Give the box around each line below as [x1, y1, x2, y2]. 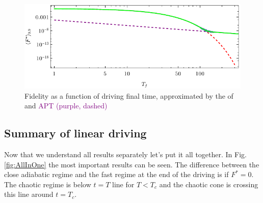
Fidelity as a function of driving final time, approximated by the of [24, 90, 233, 101]
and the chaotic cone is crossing [159, 179, 258, 189]
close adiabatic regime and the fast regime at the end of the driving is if [4, 169, 229, 180]
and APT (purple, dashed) [24, 100, 108, 111]
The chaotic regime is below [4, 179, 91, 189]
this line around [4, 189, 54, 199]
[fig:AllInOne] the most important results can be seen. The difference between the [4, 159, 259, 169]
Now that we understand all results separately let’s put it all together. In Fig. [4, 149, 247, 160]
